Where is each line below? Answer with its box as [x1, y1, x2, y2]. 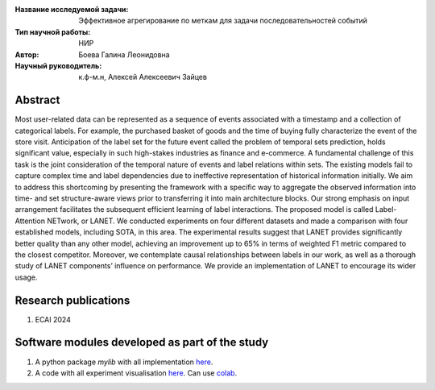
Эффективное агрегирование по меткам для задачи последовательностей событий [78, 16, 368, 26]
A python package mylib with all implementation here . [35, 357, 213, 367]
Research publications [14, 293, 130, 307]
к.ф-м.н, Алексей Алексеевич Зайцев [78, 73, 207, 82]
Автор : [14, 49, 39, 60]
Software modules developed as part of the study [14, 335, 269, 350]
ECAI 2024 [35, 314, 72, 324]
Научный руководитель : [14, 60, 102, 70]
